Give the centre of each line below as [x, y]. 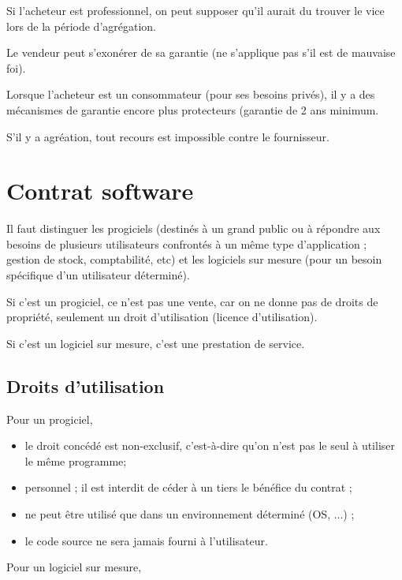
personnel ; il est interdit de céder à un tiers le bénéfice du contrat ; [188, 487]
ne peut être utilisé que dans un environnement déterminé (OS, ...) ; [190, 514]
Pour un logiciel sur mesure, [74, 567]
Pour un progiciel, [50, 419]
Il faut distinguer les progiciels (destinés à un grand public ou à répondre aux [194, 228]
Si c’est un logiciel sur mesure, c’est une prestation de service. [156, 343]
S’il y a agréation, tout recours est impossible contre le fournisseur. [168, 136]
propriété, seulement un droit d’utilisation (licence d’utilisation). [162, 317]
